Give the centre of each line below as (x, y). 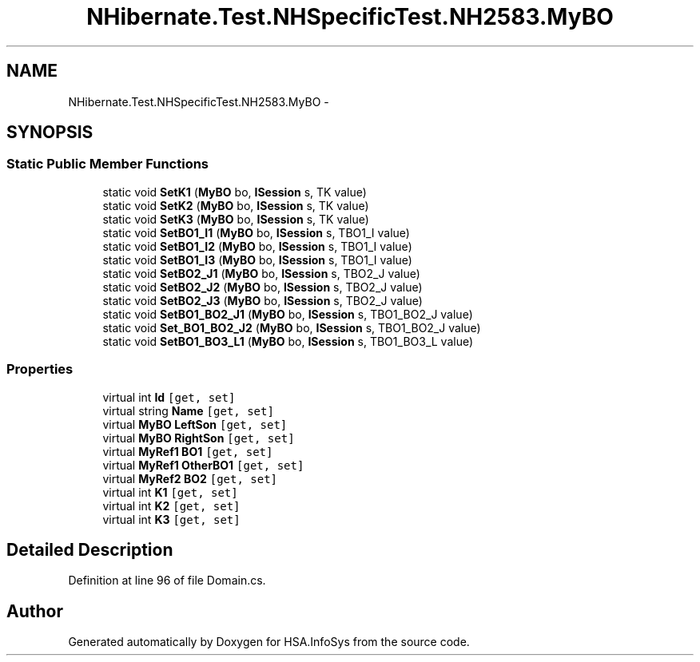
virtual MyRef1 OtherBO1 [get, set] (203, 465)
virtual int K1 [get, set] (170, 492)
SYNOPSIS (50, 133)
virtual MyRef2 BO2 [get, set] (190, 478)
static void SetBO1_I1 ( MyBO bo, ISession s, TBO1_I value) (256, 232)
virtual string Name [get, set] (188, 410)
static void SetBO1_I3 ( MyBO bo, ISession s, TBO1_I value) (257, 260)
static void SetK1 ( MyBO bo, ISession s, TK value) (235, 192)
